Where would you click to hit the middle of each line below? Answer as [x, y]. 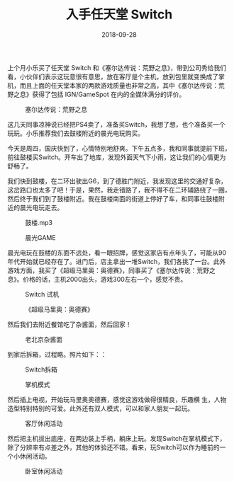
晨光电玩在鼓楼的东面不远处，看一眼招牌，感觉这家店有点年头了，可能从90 [117, 253]
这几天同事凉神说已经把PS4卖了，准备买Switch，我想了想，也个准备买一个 [116, 124]
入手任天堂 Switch [119, 15]
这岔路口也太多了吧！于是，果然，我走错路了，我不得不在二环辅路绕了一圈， [119, 190]
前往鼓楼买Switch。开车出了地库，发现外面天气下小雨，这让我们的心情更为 [117, 157]
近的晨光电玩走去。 [35, 207]
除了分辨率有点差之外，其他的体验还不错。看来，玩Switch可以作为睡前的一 [117, 447]
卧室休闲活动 [44, 471]
